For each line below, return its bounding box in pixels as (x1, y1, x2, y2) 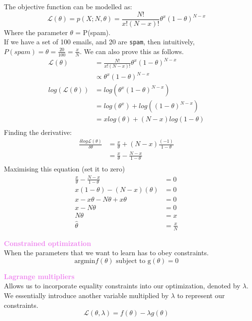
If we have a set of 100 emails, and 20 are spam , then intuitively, (4, 37, 195, 47)
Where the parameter (4, 27, 68, 37)
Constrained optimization (4, 238, 91, 248)
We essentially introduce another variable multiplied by (4, 290, 169, 300)
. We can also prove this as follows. (79, 46, 184, 56)
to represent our (177, 290, 225, 300)
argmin (74, 257, 95, 264)
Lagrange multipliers (4, 271, 75, 281)
